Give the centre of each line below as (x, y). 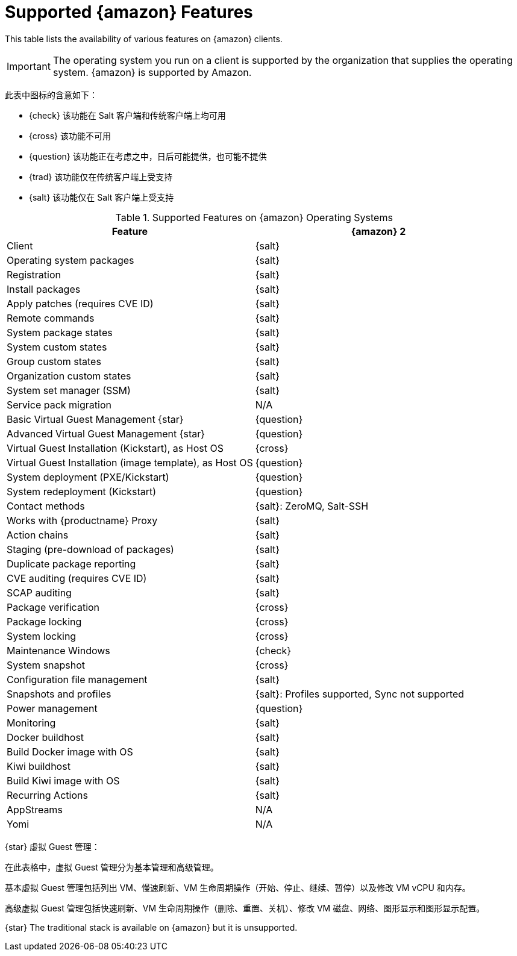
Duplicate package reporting (71, 564)
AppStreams (35, 809)
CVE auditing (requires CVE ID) (77, 578)
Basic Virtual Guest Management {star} (95, 419)
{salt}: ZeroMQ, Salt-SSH (312, 506)
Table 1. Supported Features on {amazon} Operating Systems (254, 217)
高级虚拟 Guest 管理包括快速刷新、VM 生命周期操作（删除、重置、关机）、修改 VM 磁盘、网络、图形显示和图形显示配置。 (245, 908)
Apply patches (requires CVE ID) (80, 303)
